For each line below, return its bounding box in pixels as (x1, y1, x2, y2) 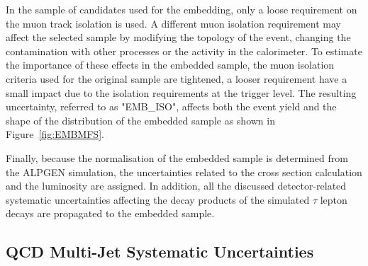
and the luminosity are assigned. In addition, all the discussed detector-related (6, 178, 347, 193)
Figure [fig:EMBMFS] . (6, 127, 104, 141)
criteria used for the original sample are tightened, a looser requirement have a (6, 71, 347, 86)
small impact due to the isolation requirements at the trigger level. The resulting (6, 85, 357, 100)
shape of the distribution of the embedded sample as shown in (6, 112, 275, 127)
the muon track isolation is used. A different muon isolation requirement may (6, 16, 341, 30)
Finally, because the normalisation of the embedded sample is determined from (6, 150, 348, 165)
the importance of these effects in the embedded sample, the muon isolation (6, 57, 335, 72)
